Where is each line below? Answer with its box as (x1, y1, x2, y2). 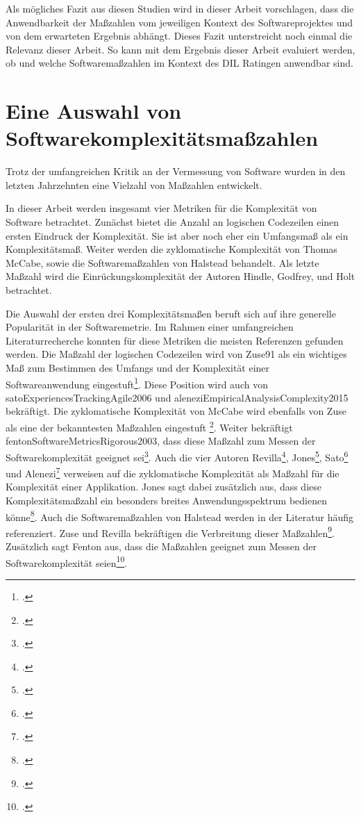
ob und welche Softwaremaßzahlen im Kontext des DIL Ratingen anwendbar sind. (6, 56, 353, 70)
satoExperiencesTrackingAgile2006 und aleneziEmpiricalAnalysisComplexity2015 (6, 390, 349, 404)
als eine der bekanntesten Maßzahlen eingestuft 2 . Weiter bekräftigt (6, 418, 293, 434)
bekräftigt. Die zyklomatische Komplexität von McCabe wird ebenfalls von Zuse (6, 404, 346, 418)
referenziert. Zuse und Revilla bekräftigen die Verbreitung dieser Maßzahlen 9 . (6, 523, 335, 540)
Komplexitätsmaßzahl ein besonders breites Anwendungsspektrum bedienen (6, 493, 327, 507)
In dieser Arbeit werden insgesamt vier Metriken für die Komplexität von (6, 201, 317, 215)
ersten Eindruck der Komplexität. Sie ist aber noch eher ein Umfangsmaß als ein (6, 228, 349, 242)
